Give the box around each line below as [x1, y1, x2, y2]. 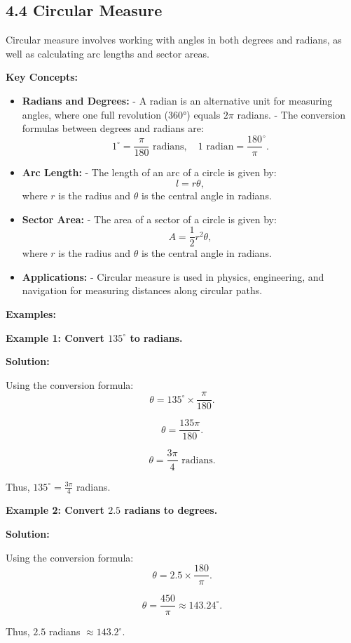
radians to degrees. [124, 503, 218, 517]
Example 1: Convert [6, 330, 104, 345]
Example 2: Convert [6, 503, 104, 517]
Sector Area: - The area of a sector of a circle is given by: [22, 211, 277, 226]
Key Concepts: [6, 69, 78, 84]
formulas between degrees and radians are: [22, 121, 204, 135]
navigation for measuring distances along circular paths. [22, 283, 263, 298]
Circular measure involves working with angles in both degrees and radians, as [6, 32, 342, 47]
